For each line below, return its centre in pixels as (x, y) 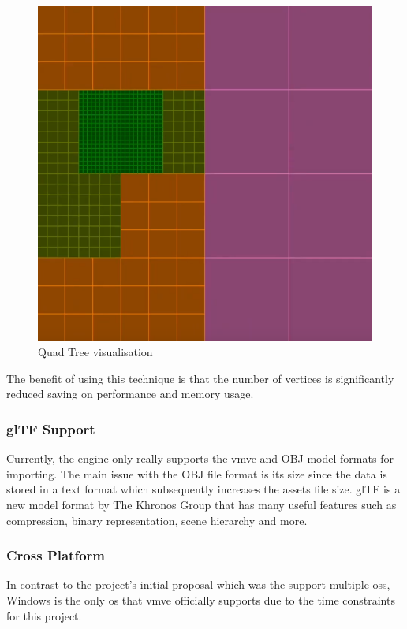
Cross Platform (56, 555)
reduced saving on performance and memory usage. (130, 394)
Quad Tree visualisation (95, 352)
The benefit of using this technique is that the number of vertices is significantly (200, 378)
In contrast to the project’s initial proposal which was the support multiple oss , (198, 584)
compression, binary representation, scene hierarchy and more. (157, 520)
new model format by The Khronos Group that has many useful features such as (202, 505)
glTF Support (51, 428)
